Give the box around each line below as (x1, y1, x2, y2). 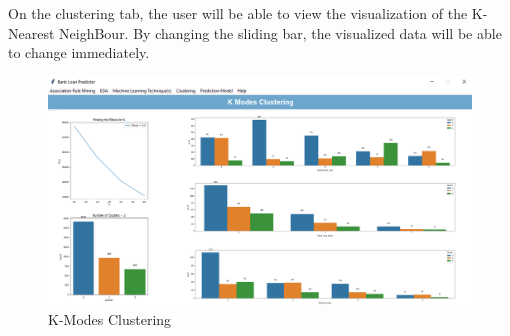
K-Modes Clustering (48, 309, 172, 330)
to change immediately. (8, 42, 150, 63)
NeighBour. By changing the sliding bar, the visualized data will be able (59, 22, 502, 43)
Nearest (8, 22, 55, 43)
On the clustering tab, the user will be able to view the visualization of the (8, 3, 468, 23)
